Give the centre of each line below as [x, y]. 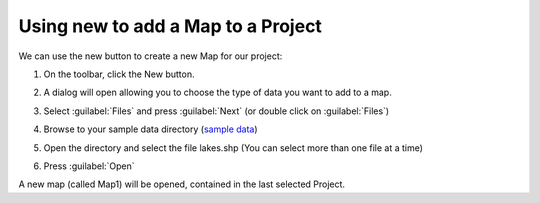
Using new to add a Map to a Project [170, 26]
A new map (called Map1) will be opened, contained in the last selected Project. [181, 184]
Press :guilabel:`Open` [89, 166]
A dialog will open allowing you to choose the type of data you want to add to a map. [217, 92]
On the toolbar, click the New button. [119, 74]
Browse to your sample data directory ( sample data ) [151, 129]
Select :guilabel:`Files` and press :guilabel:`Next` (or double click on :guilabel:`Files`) [216, 111]
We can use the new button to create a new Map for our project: [150, 56]
